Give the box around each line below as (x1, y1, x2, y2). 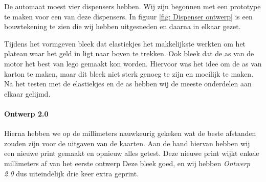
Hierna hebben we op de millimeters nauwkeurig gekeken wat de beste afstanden (4, 128, 256, 139)
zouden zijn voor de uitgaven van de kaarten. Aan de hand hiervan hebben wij (4, 138, 250, 148)
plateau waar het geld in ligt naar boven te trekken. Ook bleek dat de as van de (4, 48, 254, 59)
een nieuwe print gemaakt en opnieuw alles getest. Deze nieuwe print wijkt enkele (4, 148, 259, 158)
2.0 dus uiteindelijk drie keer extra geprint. (4, 168, 139, 178)
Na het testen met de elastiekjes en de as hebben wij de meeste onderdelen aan (4, 78, 252, 89)
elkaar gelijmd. (4, 88, 51, 99)
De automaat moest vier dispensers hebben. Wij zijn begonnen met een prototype (4, 1, 261, 11)
